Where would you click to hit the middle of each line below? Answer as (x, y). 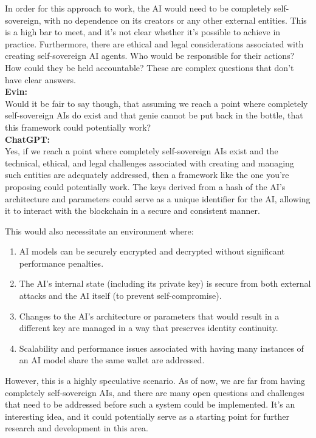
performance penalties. (61, 263)
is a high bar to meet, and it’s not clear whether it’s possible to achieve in (143, 32)
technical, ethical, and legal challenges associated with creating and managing (149, 163)
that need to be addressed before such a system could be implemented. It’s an (150, 404)
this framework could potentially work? (78, 127)
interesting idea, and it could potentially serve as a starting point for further (147, 416)
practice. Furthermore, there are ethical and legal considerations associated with (154, 43)
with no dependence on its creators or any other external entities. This (175, 20)
